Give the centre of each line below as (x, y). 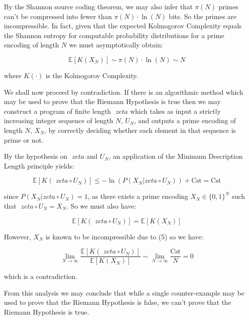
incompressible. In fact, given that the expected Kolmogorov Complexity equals (123, 26)
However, (18, 236)
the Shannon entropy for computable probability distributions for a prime (114, 35)
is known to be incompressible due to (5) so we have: (124, 236)
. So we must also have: (101, 205)
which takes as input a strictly (176, 111)
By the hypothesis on (36, 156)
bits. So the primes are (203, 16)
